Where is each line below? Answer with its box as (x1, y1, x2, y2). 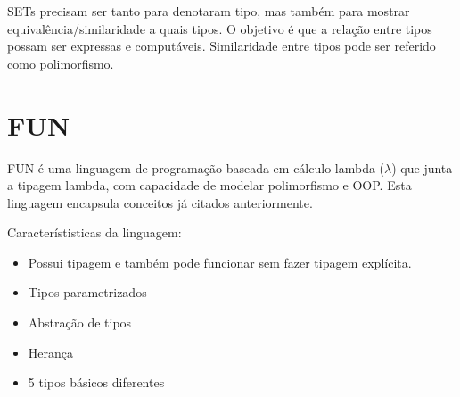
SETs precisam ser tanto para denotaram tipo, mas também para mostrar (7, 2, 410, 20)
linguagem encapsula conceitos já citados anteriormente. (7, 193, 313, 211)
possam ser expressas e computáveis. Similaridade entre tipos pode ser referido (7, 37, 436, 55)
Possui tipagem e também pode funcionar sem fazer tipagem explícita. (28, 252, 412, 271)
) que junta (391, 158, 453, 177)
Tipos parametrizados (28, 283, 147, 302)
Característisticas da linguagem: (7, 223, 182, 242)
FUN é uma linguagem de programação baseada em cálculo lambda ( (7, 158, 385, 177)
